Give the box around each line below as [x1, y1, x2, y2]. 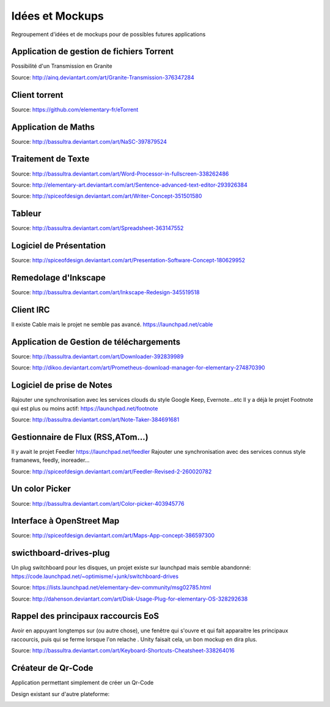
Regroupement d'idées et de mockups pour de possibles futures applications [11, 31, 206, 38]
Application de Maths [11, 122, 95, 132]
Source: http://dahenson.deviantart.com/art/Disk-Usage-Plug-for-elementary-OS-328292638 [11, 595, 248, 602]
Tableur [11, 209, 42, 219]
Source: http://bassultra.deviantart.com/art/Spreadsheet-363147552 [11, 224, 184, 232]
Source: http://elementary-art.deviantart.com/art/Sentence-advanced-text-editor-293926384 [11, 181, 248, 188]
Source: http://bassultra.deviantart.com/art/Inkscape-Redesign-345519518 [11, 289, 200, 296]
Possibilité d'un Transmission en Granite [11, 62, 112, 70]
